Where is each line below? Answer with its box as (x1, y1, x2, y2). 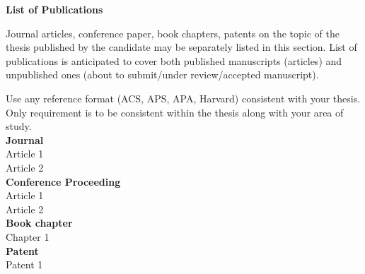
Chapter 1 (6, 229, 50, 244)
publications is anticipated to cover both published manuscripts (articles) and (6, 53, 342, 68)
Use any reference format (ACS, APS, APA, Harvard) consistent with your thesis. (6, 90, 361, 105)
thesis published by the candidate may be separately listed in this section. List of (6, 40, 357, 54)
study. (6, 119, 32, 133)
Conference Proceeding (6, 174, 121, 189)
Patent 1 (6, 257, 43, 272)
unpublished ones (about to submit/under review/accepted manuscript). (6, 67, 319, 82)
